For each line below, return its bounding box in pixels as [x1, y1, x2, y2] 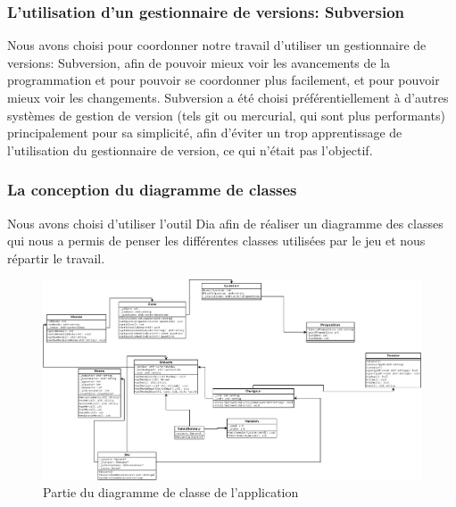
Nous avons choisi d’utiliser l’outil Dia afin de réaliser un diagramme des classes [7, 213, 444, 232]
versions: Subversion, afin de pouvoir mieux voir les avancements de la [7, 53, 391, 71]
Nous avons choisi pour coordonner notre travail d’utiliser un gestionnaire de [7, 36, 427, 54]
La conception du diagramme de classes [7, 179, 297, 201]
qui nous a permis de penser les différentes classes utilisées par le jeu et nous [7, 231, 426, 250]
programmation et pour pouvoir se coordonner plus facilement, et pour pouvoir [7, 71, 440, 89]
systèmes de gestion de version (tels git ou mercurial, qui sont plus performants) [7, 105, 445, 124]
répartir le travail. [7, 248, 105, 267]
